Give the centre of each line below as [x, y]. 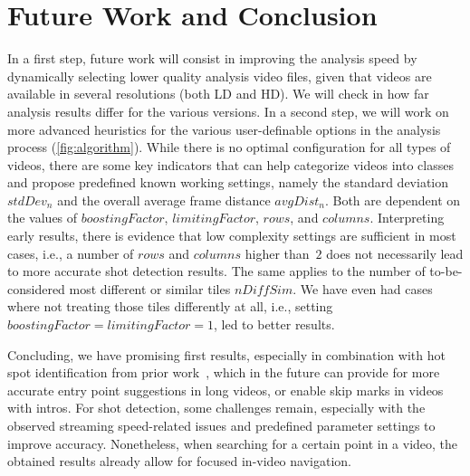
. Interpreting [407, 218]
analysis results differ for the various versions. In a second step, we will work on [228, 111]
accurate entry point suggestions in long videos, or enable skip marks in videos [225, 390]
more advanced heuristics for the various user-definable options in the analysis [224, 129]
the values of [43, 218]
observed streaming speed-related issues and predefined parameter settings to [221, 425]
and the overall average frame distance [164, 200]
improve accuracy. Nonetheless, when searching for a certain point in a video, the [233, 443]
